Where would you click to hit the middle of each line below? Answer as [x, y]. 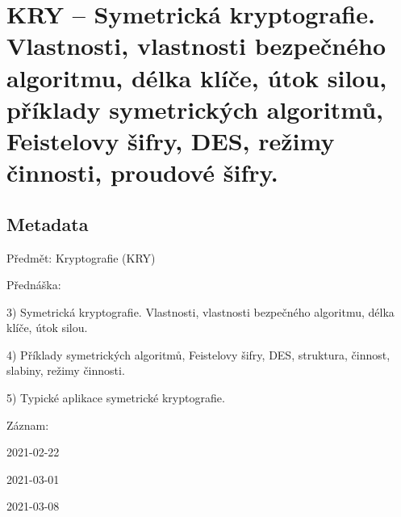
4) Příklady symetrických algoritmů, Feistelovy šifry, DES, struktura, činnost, [198, 354]
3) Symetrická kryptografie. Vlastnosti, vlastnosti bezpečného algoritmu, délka [200, 311]
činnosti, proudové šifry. [142, 172]
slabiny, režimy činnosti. [66, 370]
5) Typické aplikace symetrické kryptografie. [116, 398]
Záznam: [28, 425]
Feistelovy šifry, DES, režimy [171, 140]
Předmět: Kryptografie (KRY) [81, 257]
